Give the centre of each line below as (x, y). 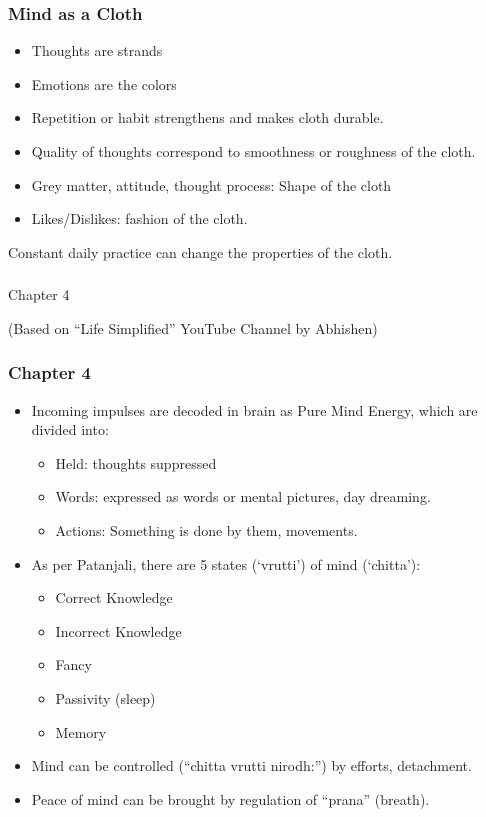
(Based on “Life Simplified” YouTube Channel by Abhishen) (193, 327)
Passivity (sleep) (105, 698)
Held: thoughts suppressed (136, 462)
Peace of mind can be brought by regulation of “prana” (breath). (230, 798)
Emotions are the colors (104, 83)
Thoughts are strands (97, 50)
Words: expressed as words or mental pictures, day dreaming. (243, 496)
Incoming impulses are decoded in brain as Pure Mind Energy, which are (254, 409)
